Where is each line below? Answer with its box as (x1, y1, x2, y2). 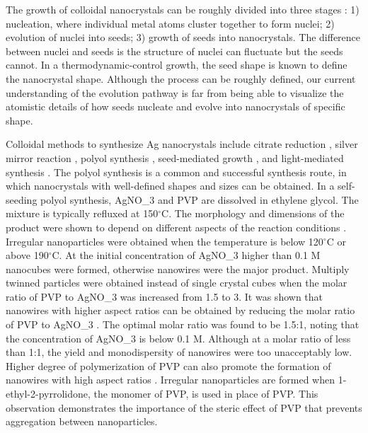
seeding (6, 192, 38, 207)
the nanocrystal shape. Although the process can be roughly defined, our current (6, 71, 356, 86)
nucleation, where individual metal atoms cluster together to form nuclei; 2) (6, 16, 335, 30)
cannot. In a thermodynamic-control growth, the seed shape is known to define (6, 57, 347, 72)
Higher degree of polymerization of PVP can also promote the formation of (6, 358, 331, 373)
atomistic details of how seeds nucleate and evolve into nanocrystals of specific (6, 99, 345, 114)
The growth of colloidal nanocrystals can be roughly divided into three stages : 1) (6, 2, 360, 16)
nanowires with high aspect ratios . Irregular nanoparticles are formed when (6, 372, 335, 387)
